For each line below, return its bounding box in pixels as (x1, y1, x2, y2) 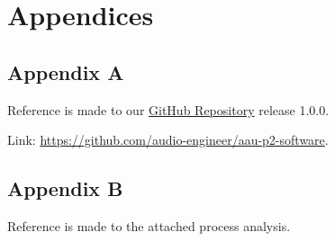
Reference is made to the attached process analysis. (7, 216, 291, 235)
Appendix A (7, 58, 124, 85)
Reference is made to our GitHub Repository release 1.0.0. (7, 100, 330, 119)
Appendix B (7, 174, 123, 202)
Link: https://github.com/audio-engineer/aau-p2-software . (7, 130, 329, 149)
